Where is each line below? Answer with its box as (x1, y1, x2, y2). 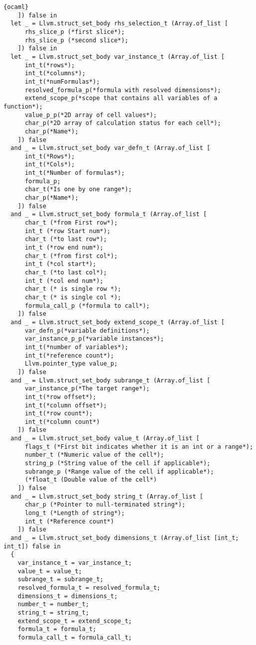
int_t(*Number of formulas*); (24, 169, 125, 177)
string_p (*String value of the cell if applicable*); (24, 460, 211, 467)
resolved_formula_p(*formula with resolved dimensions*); (24, 86, 221, 94)
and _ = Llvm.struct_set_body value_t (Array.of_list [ (10, 435, 200, 442)
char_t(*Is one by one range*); (24, 186, 132, 193)
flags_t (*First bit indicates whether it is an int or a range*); (24, 443, 254, 450)
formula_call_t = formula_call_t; (17, 634, 132, 641)
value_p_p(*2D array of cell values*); (24, 111, 157, 119)
